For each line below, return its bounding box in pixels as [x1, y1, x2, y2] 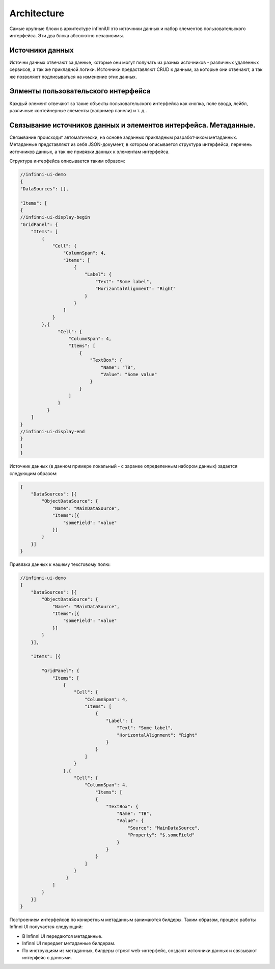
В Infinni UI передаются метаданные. [22, 933, 103, 939]
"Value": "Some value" [100, 371, 157, 377]
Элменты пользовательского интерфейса [9, 87, 151, 95]
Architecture [9, 8, 65, 19]
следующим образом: [9, 470, 58, 477]
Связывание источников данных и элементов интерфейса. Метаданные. [9, 120, 256, 130]
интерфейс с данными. [22, 954, 72, 960]
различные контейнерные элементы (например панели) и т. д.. [9, 107, 147, 113]
